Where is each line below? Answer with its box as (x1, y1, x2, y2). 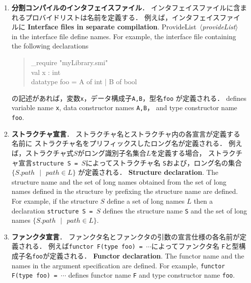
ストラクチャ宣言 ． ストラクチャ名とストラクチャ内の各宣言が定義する (11, 128, 241, 139)
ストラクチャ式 (25, 147, 74, 158)
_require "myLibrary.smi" (31, 57, 108, 67)
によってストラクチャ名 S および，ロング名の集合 (85, 157, 242, 167)
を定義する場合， (151, 147, 206, 158)
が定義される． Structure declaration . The (78, 167, 219, 177)
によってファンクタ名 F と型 (151, 241, 239, 251)
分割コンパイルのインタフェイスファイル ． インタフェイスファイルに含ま (11, 2, 247, 12)
